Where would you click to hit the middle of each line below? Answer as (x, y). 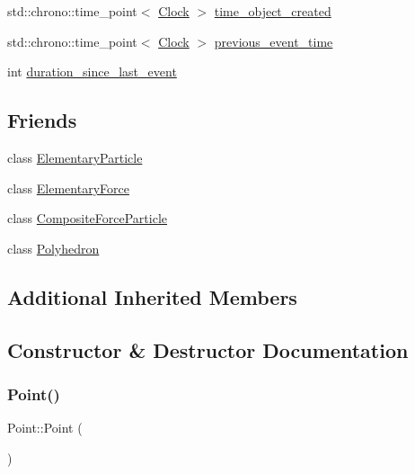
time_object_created (273, 11)
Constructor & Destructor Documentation (208, 349)
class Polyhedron (53, 248)
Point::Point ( (45, 428)
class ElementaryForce (68, 188)
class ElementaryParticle (75, 157)
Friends (42, 120)
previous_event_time (274, 41)
